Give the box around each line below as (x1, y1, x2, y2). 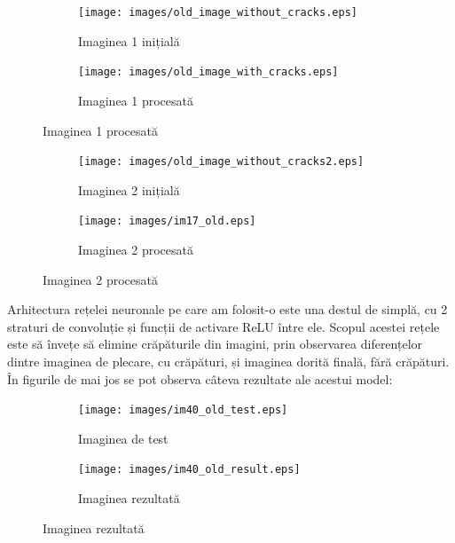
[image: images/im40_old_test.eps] (78, 404, 288, 417)
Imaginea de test (78, 429, 169, 447)
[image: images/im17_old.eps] (78, 215, 256, 228)
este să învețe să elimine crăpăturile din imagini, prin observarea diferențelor (7, 334, 423, 353)
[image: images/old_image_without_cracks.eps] (78, 6, 357, 19)
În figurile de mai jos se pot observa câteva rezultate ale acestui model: (7, 369, 393, 388)
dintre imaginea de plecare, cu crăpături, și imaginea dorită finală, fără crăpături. (7, 351, 450, 370)
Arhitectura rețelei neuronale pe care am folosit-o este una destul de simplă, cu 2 (7, 300, 448, 319)
